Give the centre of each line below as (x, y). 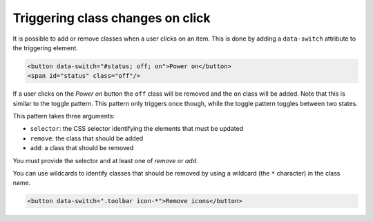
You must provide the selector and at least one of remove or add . (105, 160)
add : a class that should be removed (82, 148)
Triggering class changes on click (112, 18)
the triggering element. (46, 48)
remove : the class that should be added (87, 138)
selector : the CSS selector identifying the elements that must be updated (137, 129)
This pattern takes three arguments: (64, 116)
